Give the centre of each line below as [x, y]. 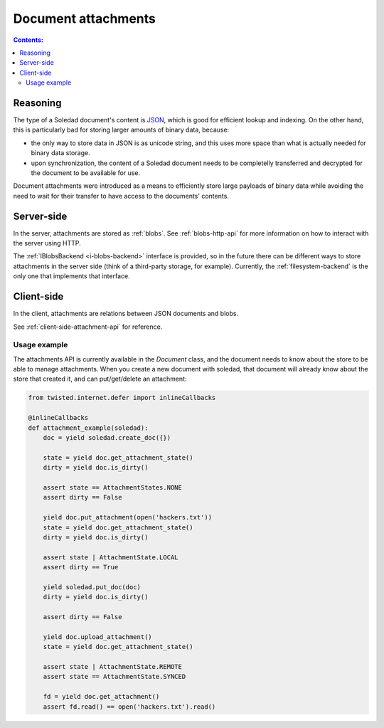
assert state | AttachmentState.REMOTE [113, 666]
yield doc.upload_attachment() [97, 637]
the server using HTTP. [47, 243]
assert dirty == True [81, 567]
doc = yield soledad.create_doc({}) [107, 437]
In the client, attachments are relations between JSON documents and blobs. [126, 314]
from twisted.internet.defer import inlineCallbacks [122, 398]
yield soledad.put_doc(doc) [92, 587]
